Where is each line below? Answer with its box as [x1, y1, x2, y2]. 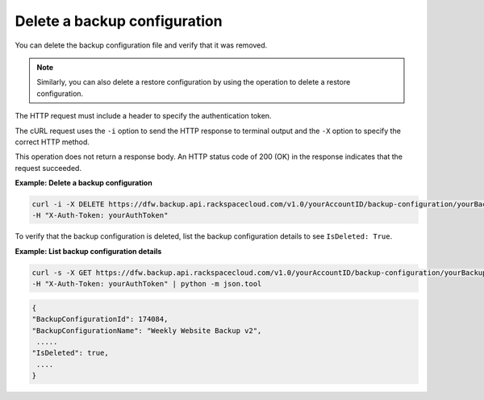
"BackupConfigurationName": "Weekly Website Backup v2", [31, 326, 262, 335]
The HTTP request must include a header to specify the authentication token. [15, 111, 272, 121]
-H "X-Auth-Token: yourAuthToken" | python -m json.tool [31, 279, 262, 289]
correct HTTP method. [15, 137, 90, 147]
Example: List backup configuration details [15, 246, 162, 256]
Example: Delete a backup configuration [15, 178, 152, 188]
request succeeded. [15, 163, 82, 173]
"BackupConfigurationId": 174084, [31, 315, 169, 324]
